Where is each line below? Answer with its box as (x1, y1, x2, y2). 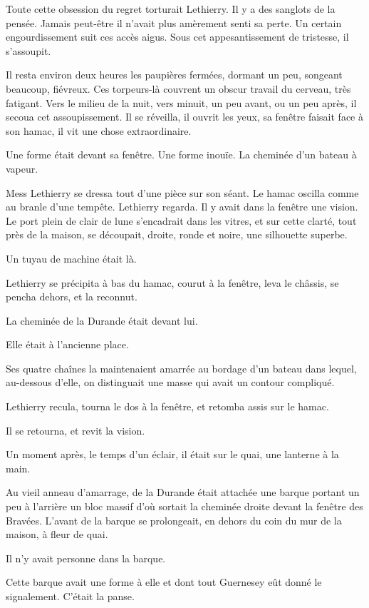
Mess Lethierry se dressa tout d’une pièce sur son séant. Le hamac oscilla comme (6, 185, 359, 200)
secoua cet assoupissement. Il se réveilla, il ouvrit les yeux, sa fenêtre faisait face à (6, 109, 363, 124)
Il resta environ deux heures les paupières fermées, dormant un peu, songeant (6, 67, 343, 82)
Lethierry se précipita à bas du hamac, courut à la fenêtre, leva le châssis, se (6, 275, 339, 290)
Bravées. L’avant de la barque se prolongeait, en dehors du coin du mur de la (6, 512, 342, 527)
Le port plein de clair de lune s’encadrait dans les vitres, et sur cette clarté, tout (6, 213, 357, 228)
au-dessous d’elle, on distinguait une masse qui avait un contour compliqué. (6, 375, 335, 390)
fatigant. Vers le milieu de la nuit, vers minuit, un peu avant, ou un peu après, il (6, 95, 357, 110)
